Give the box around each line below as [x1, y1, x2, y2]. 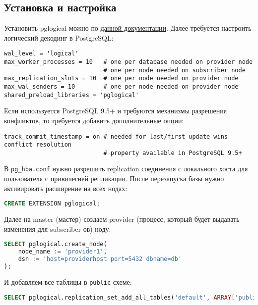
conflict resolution [4, 141, 72, 149]
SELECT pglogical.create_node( [4, 241, 107, 248]
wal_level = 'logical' [4, 50, 79, 57]
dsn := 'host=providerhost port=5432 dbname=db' [18, 255, 182, 263]
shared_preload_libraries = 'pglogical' [4, 91, 139, 99]
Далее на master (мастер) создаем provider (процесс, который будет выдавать [4, 214, 240, 224]
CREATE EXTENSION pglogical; [4, 200, 100, 207]
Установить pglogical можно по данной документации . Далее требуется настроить [4, 23, 252, 33]
